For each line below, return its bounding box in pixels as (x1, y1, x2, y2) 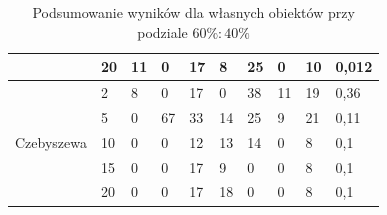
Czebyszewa (15, 131, 87, 152)
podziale (137, 21, 188, 42)
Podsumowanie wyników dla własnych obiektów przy (32, 2, 355, 22)
